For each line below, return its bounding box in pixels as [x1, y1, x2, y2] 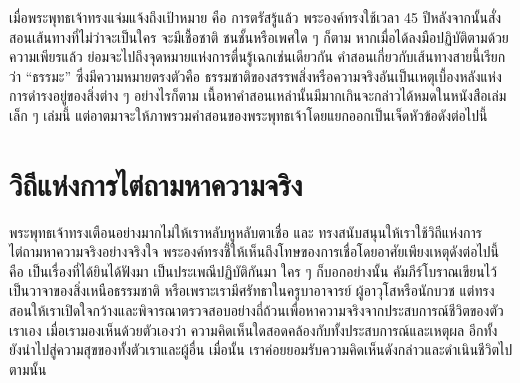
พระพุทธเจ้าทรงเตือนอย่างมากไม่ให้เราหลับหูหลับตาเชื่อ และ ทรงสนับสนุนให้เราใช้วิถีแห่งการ [9, 221, 482, 242]
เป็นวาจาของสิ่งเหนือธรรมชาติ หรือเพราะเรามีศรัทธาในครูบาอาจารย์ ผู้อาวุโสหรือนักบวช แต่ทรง [9, 280, 495, 301]
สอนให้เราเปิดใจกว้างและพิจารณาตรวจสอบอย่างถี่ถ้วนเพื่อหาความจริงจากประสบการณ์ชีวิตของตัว [9, 300, 504, 321]
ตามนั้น [9, 358, 47, 379]
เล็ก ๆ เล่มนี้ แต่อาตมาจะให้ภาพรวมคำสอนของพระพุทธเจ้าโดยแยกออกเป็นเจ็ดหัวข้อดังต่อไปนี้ [9, 104, 488, 125]
